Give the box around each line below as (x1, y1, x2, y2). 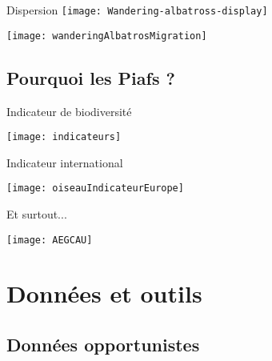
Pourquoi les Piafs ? (6, 65, 175, 90)
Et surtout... (6, 206, 67, 223)
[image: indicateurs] (6, 131, 122, 143)
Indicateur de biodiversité (6, 102, 132, 119)
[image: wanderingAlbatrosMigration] (6, 30, 207, 42)
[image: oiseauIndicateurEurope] (6, 183, 184, 195)
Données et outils (6, 277, 202, 310)
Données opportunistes (6, 332, 200, 357)
